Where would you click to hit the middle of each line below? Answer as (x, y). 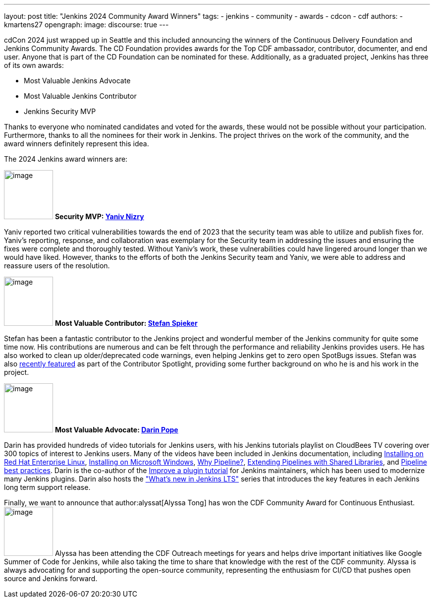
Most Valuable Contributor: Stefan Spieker (126, 323)
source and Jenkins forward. (51, 578)
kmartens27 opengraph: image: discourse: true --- (86, 25)
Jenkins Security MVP (60, 111)
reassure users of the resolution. (57, 266)
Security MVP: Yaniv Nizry (99, 216)
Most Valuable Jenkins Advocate (77, 81)
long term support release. (47, 487)
